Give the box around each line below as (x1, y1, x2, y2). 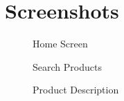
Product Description (33, 82, 119, 97)
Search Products (33, 59, 102, 74)
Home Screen (33, 36, 88, 51)
